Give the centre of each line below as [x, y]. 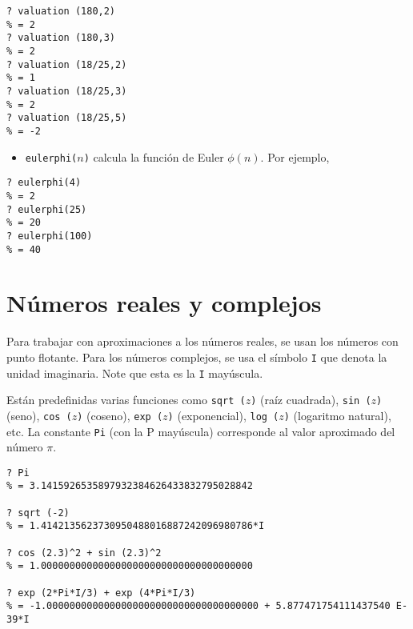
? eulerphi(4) [44, 183]
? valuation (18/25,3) [67, 91]
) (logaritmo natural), [337, 415]
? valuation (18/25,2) [67, 64]
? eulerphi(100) [50, 236]
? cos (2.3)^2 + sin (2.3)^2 [84, 553]
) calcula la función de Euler [154, 156]
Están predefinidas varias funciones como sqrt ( [126, 400]
